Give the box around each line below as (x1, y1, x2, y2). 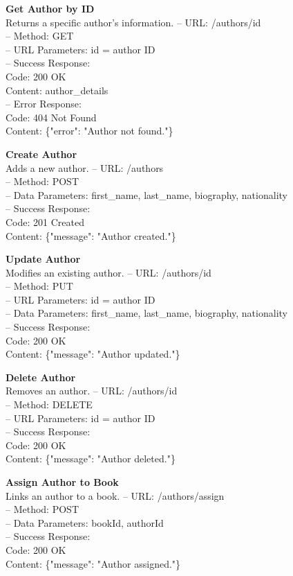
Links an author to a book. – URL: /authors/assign (6, 488, 225, 503)
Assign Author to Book (6, 475, 119, 489)
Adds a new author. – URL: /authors (6, 160, 164, 175)
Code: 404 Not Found (6, 110, 97, 124)
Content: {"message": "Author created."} (6, 228, 176, 243)
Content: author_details (6, 82, 108, 97)
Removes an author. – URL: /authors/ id (6, 383, 178, 398)
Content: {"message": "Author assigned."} (6, 556, 181, 570)
